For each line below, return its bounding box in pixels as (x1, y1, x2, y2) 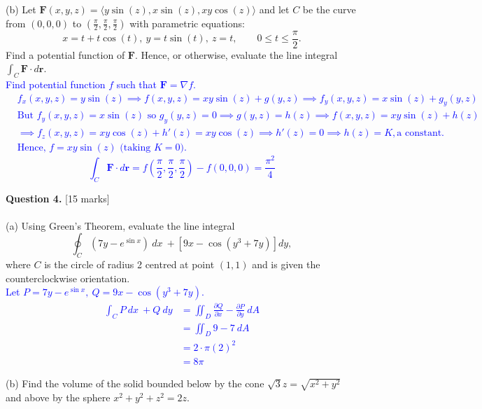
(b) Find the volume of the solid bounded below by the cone (6, 376, 264, 390)
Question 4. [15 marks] (6, 190, 110, 205)
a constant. (397, 128, 444, 139)
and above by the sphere (6, 389, 111, 404)
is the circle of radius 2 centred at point (44, 257, 215, 272)
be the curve (302, 2, 356, 16)
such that (116, 77, 157, 92)
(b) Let (6, 2, 36, 16)
